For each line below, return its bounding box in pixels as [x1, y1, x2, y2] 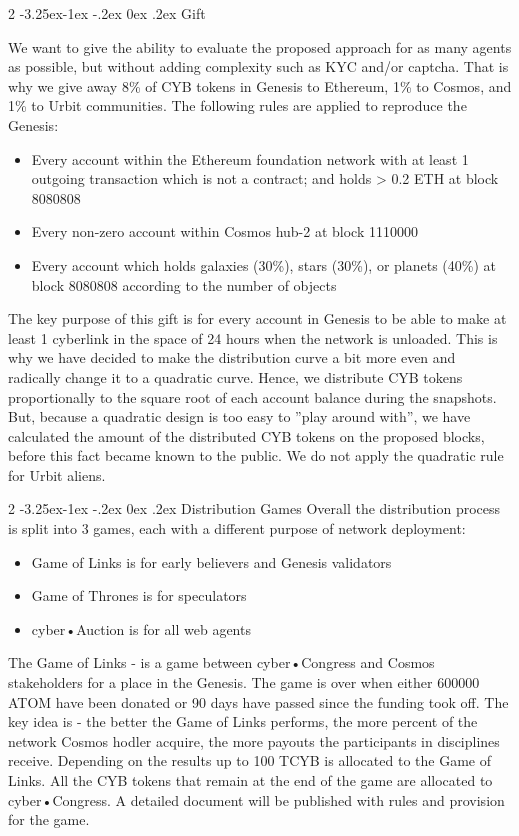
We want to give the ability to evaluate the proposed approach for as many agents [8, 36, 512, 57]
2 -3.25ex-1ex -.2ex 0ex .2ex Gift [8, 3, 206, 23]
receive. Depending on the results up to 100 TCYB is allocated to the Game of [8, 750, 491, 771]
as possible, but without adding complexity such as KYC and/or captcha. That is [8, 56, 509, 77]
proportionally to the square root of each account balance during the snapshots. [8, 386, 497, 407]
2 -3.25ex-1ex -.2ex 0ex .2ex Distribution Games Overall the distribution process [8, 498, 501, 519]
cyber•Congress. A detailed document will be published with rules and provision [8, 789, 505, 810]
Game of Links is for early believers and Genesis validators [31, 551, 392, 572]
